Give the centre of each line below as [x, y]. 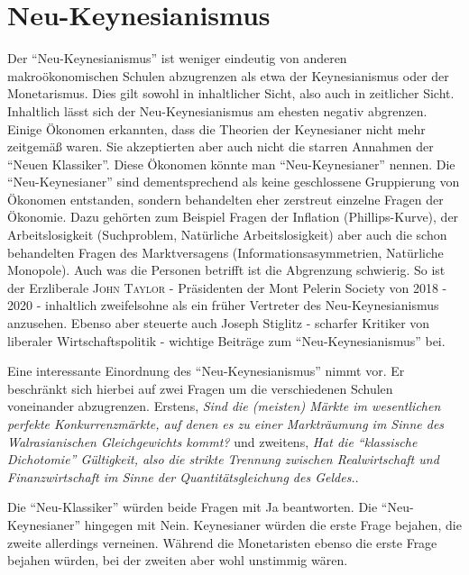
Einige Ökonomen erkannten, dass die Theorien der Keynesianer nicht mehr [216, 128]
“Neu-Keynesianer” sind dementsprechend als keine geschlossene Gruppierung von [234, 182]
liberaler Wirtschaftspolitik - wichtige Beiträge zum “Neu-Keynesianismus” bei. [226, 340]
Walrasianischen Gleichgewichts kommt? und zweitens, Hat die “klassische [212, 441]
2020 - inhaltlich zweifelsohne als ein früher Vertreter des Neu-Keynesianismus [223, 305]
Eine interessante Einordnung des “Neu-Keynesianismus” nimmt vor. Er [206, 371]
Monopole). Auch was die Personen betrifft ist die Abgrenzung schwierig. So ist [226, 270]
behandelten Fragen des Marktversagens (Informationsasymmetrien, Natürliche [225, 252]
